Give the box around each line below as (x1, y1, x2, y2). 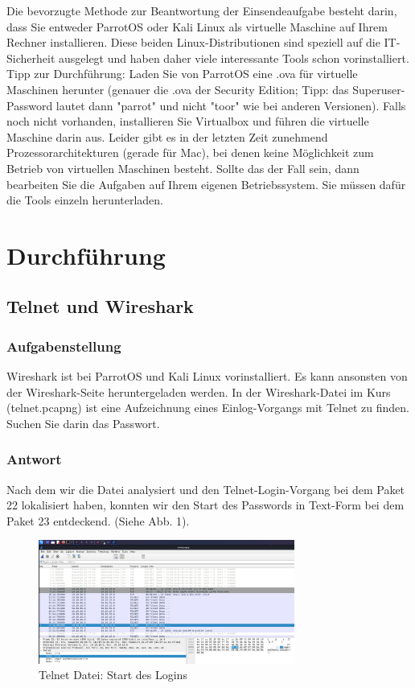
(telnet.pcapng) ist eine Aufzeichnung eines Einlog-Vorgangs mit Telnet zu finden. (6, 399, 409, 416)
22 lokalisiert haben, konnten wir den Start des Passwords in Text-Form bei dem (6, 496, 405, 513)
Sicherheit (6, 49, 55, 66)
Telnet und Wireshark (6, 294, 194, 319)
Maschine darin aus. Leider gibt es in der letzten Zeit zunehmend (6, 128, 328, 145)
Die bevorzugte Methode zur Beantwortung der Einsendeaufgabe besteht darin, (6, 2, 397, 19)
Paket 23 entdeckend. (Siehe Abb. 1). (6, 512, 190, 529)
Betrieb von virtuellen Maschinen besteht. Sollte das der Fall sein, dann (6, 159, 360, 176)
